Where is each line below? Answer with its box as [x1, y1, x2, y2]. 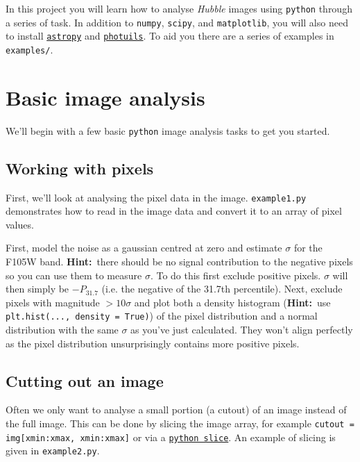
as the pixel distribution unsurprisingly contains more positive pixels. [6, 336, 300, 350]
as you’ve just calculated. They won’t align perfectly [130, 322, 353, 337]
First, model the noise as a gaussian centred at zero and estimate [6, 240, 282, 255]
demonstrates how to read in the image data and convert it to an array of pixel [6, 204, 342, 218]
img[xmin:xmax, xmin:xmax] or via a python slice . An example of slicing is [6, 429, 336, 444]
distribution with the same [6, 322, 119, 337]
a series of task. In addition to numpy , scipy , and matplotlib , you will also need [6, 15, 348, 29]
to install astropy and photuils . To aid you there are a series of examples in [6, 28, 334, 43]
